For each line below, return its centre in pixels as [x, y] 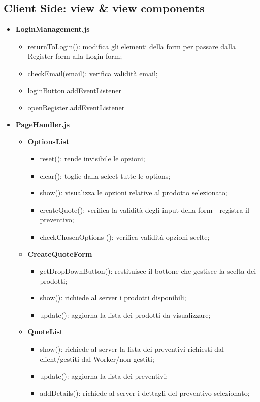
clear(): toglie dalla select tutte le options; [105, 175]
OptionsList [48, 141]
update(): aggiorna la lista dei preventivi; [104, 376]
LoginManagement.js [53, 29]
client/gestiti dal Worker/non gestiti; [97, 359]
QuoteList [45, 332]
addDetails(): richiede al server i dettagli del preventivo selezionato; [145, 393]
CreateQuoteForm [60, 254]
